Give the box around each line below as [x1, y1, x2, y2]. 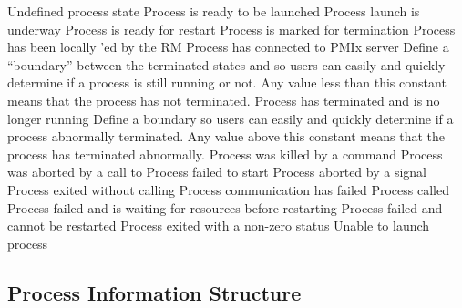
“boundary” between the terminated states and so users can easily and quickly [7, 55, 446, 74]
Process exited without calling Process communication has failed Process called [7, 180, 449, 199]
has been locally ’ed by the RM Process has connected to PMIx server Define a [7, 37, 449, 56]
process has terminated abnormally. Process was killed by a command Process [7, 144, 443, 163]
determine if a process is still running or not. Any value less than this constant [7, 73, 447, 92]
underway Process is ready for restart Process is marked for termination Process [7, 19, 456, 38]
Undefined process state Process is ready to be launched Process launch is [7, 2, 420, 20]
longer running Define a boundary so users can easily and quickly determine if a [7, 108, 454, 128]
